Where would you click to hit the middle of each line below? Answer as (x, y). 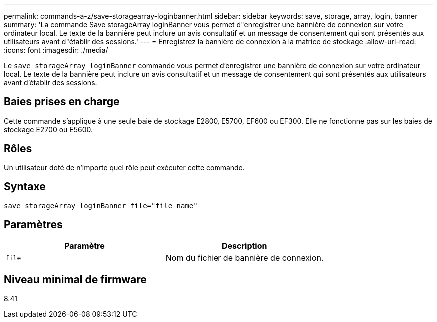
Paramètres (33, 224)
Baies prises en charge (62, 102)
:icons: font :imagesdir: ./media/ (56, 50)
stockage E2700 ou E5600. (49, 129)
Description (245, 246)
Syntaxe (25, 187)
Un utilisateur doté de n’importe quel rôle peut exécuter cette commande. (124, 167)
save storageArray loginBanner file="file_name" (101, 206)
